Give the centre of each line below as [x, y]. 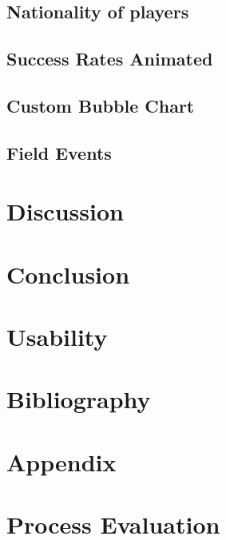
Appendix [61, 461]
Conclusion [68, 274]
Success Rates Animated [110, 59]
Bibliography [79, 399]
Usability [57, 337]
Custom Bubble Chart [101, 105]
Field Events [59, 152]
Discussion [65, 211]
